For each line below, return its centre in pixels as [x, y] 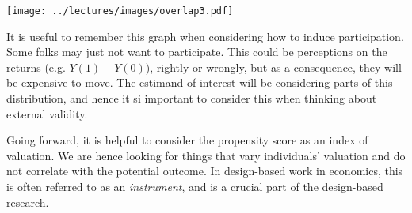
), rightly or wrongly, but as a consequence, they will [273, 67]
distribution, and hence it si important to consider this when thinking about [192, 98]
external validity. [47, 113]
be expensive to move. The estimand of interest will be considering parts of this [200, 82]
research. [28, 202]
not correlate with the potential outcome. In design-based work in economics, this [205, 171]
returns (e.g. [36, 67]
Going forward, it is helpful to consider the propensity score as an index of [187, 140]
